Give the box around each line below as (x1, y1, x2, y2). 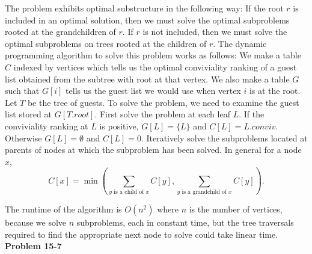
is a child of (114, 189, 144, 195)
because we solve (5, 216, 67, 229)
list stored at (5, 108, 52, 120)
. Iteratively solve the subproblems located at (141, 131, 308, 144)
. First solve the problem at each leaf (94, 108, 230, 120)
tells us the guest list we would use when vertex (66, 84, 241, 97)
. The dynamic (213, 37, 267, 49)
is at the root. (249, 84, 301, 97)
